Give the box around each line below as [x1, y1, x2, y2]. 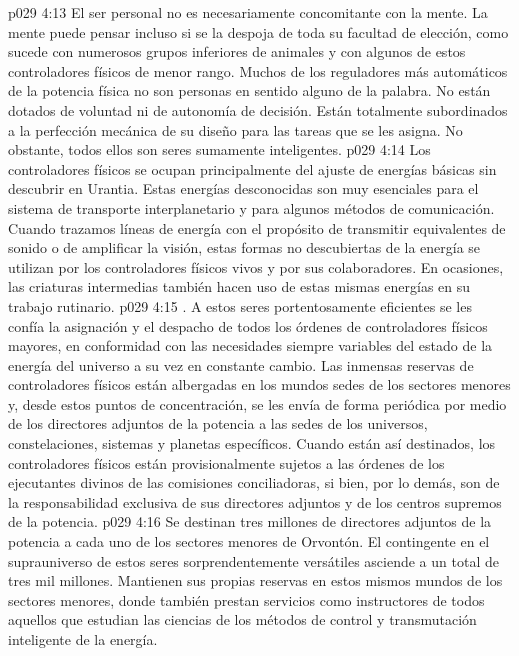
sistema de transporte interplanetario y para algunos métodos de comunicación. [8, 197, 495, 218]
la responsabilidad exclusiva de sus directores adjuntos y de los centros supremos [8, 491, 502, 512]
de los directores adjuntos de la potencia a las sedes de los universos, [8, 413, 428, 434]
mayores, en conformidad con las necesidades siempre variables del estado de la [8, 335, 493, 356]
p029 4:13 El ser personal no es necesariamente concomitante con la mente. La [8, 2, 488, 22]
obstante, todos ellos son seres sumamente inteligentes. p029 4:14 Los [8, 139, 431, 160]
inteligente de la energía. [8, 629, 158, 649]
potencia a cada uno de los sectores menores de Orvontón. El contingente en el [8, 531, 490, 552]
